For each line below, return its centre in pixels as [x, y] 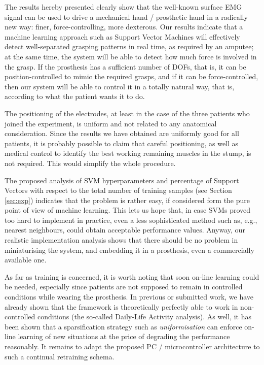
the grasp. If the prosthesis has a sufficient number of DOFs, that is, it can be [125, 66]
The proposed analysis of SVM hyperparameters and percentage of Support [122, 180]
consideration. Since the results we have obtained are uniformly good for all [122, 133]
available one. [26, 260]
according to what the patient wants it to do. [75, 96]
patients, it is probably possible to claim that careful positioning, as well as [122, 143]
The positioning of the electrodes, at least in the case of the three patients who [127, 113]
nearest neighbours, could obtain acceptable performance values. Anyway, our [125, 230]
